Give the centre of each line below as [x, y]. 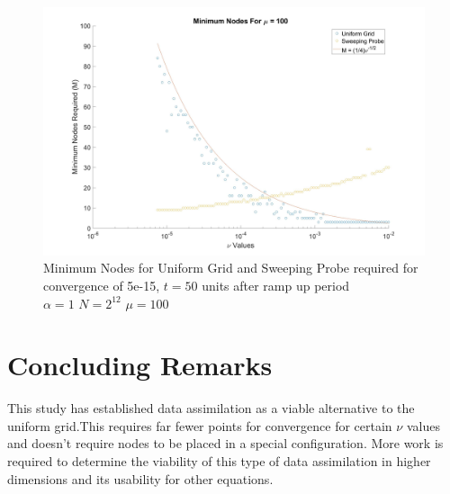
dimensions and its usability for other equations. [140, 478]
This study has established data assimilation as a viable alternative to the [211, 408]
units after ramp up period [276, 285]
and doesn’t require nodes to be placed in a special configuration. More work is [225, 443]
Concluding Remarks [140, 365]
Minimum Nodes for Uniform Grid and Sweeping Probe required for [231, 268]
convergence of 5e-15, [102, 285]
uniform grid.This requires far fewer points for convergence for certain [200, 425]
